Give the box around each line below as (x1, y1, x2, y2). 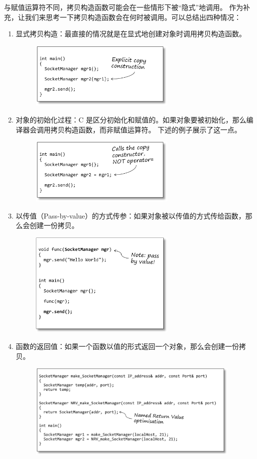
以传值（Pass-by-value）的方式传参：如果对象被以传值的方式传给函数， (15, 210, 246, 221)
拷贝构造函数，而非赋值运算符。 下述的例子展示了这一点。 (50, 124, 242, 134)
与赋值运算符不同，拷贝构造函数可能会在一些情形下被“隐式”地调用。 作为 (4, 2, 243, 12)
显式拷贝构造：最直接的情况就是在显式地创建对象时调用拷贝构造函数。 (15, 28, 246, 39)
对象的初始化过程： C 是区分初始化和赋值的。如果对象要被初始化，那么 (15, 115, 247, 125)
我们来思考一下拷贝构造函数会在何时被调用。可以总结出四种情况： (24, 11, 241, 22)
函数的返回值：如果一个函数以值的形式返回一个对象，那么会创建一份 (15, 341, 239, 351)
